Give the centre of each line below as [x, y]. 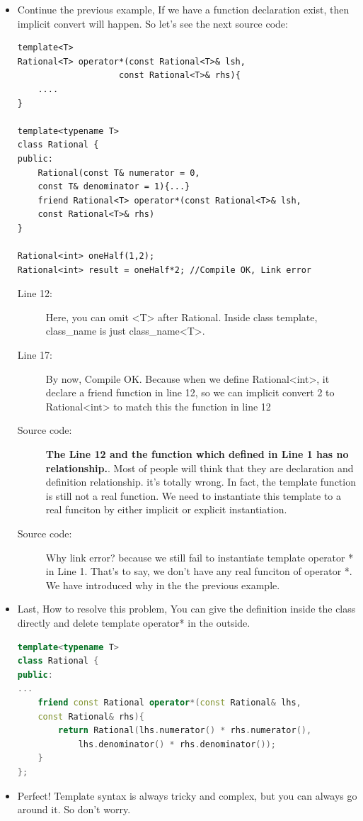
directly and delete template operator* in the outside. [134, 622]
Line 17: [35, 355]
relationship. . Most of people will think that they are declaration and [200, 468]
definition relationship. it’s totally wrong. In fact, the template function [201, 482]
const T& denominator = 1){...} [114, 187]
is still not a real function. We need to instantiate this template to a [194, 495]
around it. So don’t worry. [74, 809]
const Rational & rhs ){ [91, 716]
